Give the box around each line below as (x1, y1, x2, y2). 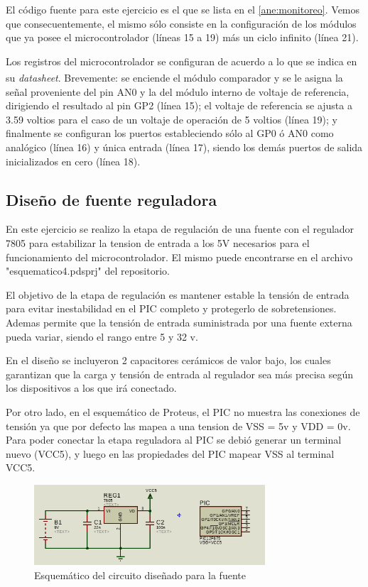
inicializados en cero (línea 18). (6, 153, 141, 168)
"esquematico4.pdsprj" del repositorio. (6, 263, 170, 278)
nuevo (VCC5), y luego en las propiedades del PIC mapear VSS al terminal (6, 446, 335, 461)
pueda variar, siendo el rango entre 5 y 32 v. (6, 329, 198, 344)
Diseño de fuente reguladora (6, 188, 217, 210)
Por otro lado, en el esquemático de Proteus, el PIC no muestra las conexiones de (6, 404, 360, 419)
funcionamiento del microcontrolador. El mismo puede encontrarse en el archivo (6, 249, 353, 264)
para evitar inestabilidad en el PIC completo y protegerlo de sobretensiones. (6, 301, 337, 316)
